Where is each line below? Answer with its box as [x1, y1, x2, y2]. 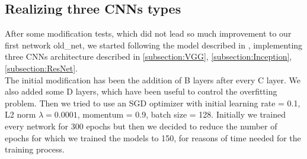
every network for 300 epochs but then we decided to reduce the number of [5, 119, 277, 132]
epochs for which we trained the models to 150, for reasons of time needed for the [5, 131, 301, 144]
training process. [5, 143, 65, 155]
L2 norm [5, 108, 36, 121]
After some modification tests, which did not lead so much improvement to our [5, 27, 292, 40]
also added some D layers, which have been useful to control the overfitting [5, 85, 277, 98]
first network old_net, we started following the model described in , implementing [5, 38, 303, 51]
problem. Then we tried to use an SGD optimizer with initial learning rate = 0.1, [5, 96, 300, 109]
